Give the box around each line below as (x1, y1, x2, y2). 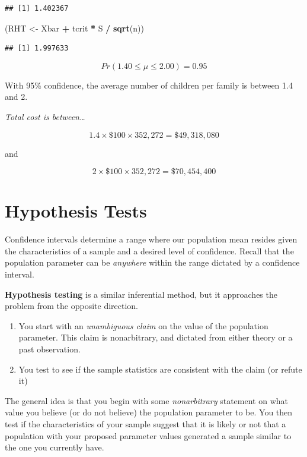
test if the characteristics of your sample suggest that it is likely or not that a (5, 418, 286, 430)
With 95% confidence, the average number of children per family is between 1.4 (5, 78, 293, 91)
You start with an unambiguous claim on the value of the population (18, 319, 268, 332)
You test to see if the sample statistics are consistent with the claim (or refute (18, 363, 302, 375)
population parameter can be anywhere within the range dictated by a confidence (5, 256, 300, 269)
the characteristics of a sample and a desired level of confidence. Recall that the (5, 244, 294, 257)
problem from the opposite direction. (5, 300, 138, 312)
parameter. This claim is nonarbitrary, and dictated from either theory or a (18, 331, 293, 343)
